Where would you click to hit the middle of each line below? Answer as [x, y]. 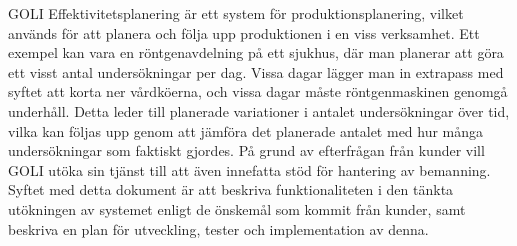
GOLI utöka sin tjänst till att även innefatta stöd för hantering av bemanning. [249, 169]
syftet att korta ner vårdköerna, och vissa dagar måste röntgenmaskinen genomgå [258, 91]
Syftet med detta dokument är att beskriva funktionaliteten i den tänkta [231, 189]
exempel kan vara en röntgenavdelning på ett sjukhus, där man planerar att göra [256, 52]
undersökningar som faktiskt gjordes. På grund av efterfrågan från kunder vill [246, 150]
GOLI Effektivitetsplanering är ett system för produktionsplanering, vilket [236, 13]
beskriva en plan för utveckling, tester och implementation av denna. [218, 228]
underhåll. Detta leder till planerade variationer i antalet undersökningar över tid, [259, 110]
